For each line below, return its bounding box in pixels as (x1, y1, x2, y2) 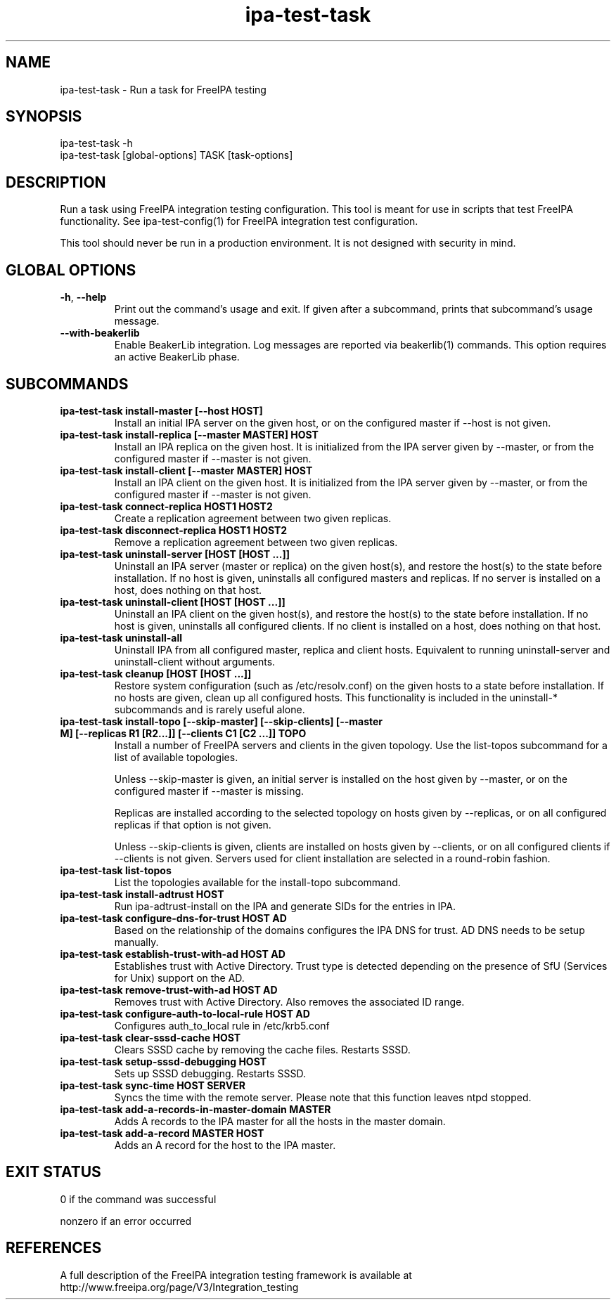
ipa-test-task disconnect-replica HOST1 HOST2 (60, 524, 288, 536)
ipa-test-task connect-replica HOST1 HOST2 (60, 500, 273, 512)
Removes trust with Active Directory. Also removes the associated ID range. (114, 995, 465, 1008)
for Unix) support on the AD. (114, 971, 245, 984)
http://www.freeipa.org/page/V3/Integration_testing (60, 1280, 299, 1293)
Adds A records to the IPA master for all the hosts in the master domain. (114, 1115, 446, 1127)
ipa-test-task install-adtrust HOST (60, 888, 224, 900)
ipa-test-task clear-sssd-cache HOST (60, 1031, 241, 1044)
